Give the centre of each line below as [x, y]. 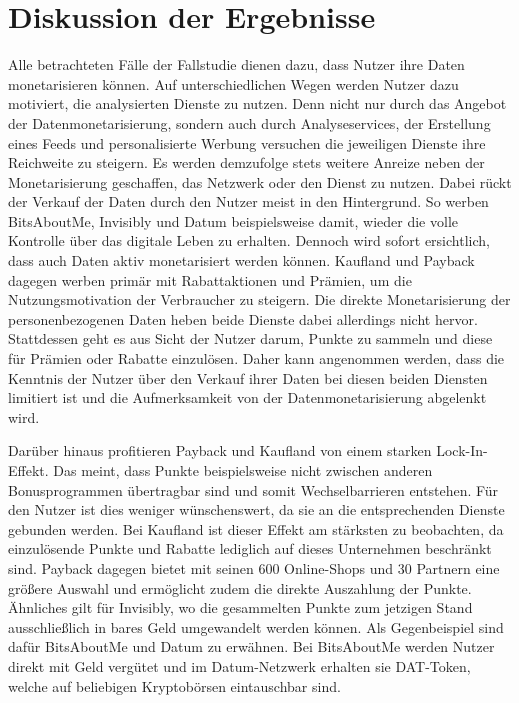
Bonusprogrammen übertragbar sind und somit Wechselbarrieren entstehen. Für [253, 489]
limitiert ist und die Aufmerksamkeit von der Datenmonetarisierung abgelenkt [247, 397]
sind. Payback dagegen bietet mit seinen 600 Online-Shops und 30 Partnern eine [254, 567]
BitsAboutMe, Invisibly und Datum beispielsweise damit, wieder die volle [233, 220]
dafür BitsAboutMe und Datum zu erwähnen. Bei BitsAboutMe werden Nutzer [251, 646]
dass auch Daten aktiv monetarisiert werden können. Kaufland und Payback [241, 260]
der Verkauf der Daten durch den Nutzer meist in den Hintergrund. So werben [248, 201]
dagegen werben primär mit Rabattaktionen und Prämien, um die [210, 279]
